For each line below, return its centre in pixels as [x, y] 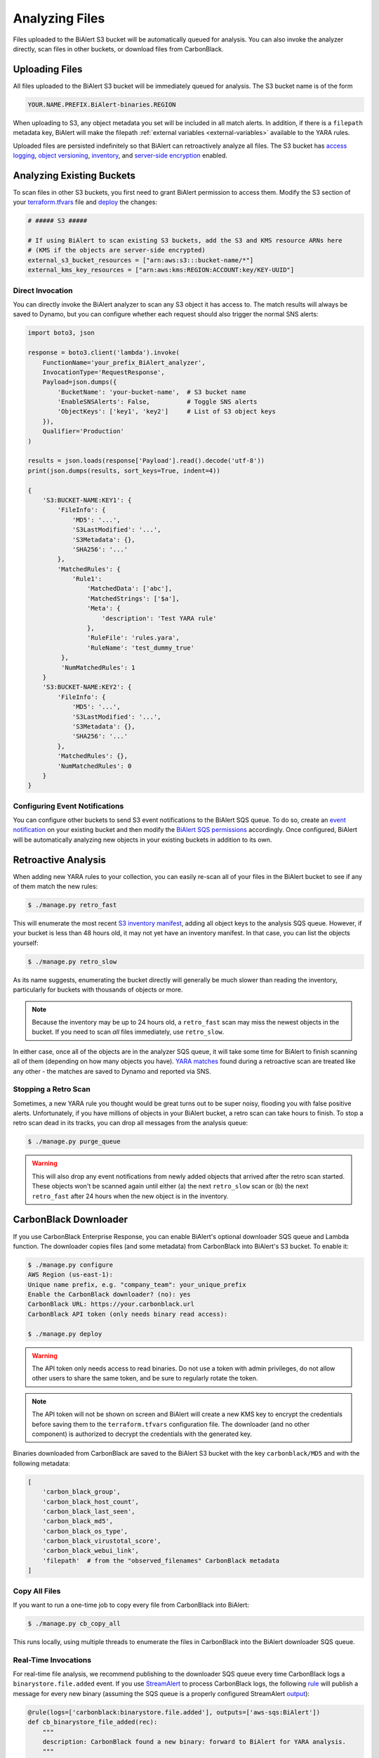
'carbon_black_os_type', [85, 1531]
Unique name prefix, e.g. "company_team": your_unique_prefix [137, 1284]
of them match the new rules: [55, 887]
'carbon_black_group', [81, 1492]
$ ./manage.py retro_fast [72, 905]
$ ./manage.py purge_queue [74, 1142]
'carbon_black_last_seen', [89, 1511]
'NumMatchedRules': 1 [98, 667]
